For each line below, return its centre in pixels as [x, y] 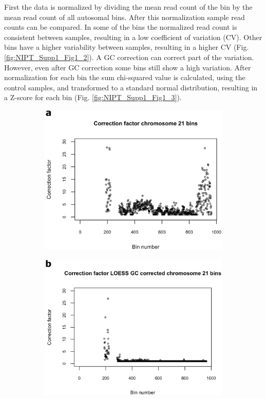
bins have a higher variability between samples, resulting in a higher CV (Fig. [127, 47]
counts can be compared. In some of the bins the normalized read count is [121, 27]
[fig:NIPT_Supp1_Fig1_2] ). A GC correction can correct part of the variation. [129, 57]
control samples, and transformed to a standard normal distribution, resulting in [131, 87]
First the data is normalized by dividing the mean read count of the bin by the [128, 7]
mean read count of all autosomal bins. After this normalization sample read [125, 17]
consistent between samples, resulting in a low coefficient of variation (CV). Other [133, 37]
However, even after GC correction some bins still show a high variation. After [128, 67]
